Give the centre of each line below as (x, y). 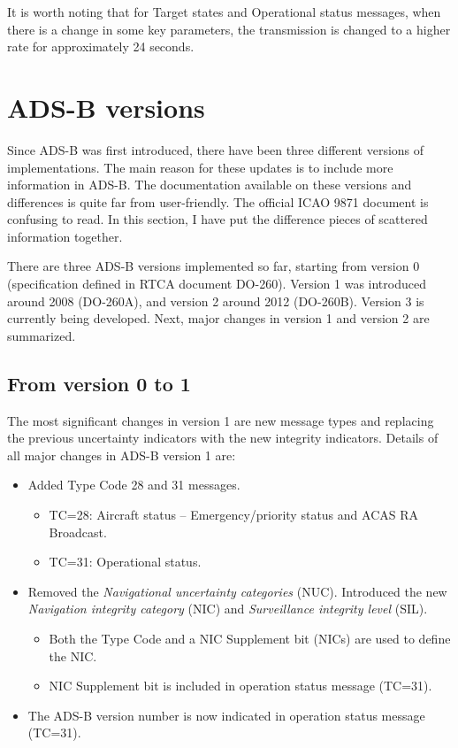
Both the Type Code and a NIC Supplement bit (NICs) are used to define (250, 638)
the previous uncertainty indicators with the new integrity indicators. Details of (223, 438)
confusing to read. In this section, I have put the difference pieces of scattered (218, 219)
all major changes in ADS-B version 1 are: (122, 455)
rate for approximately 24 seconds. (101, 46)
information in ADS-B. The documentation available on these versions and (210, 185)
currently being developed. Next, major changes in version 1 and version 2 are (218, 318)
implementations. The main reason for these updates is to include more (200, 167)
